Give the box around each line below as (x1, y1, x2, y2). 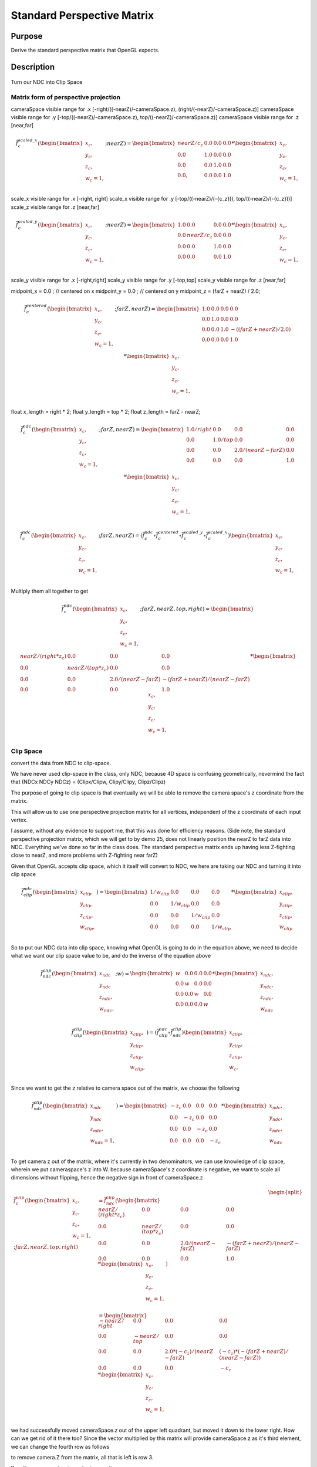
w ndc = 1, (90, 1137, 114, 1145)
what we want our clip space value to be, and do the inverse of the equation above (11, 952, 211, 959)
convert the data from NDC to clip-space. (11, 759, 112, 766)
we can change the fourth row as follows (11, 1443, 110, 1450)
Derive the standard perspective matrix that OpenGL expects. (11, 47, 160, 54)
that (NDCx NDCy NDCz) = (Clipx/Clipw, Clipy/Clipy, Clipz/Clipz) (11, 778, 166, 786)
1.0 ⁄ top (212, 436, 234, 443)
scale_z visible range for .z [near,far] (11, 203, 100, 211)
